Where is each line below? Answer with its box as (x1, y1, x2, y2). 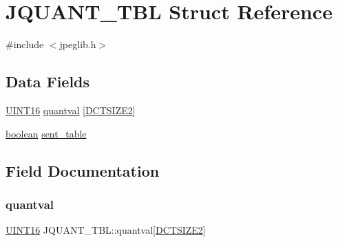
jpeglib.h (59, 37, 96, 52)
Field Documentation (6, 159, 160, 181)
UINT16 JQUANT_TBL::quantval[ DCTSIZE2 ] (6, 223, 206, 237)
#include (6, 37, 44, 52)
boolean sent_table (6, 126, 87, 140)
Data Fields (6, 71, 90, 92)
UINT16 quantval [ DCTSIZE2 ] (6, 102, 136, 117)
